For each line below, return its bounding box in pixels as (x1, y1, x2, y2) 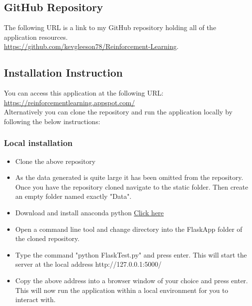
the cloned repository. (15, 233, 79, 243)
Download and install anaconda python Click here (15, 207, 164, 217)
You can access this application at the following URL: (4, 87, 164, 97)
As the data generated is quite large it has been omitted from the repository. (15, 172, 243, 182)
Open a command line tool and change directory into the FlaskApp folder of (15, 224, 242, 234)
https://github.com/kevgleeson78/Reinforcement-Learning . (4, 41, 179, 51)
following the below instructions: (4, 116, 100, 126)
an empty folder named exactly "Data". (15, 191, 132, 201)
